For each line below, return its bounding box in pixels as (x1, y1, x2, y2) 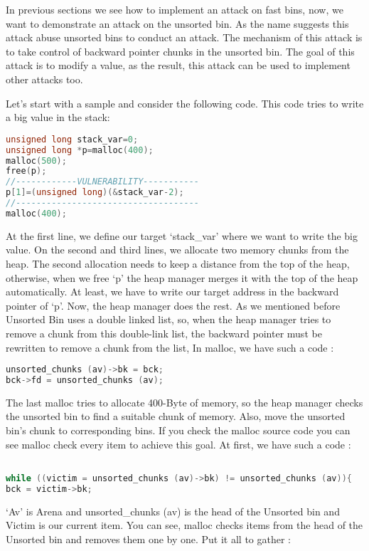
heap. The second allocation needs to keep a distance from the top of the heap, (6, 256, 350, 271)
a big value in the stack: (6, 110, 110, 125)
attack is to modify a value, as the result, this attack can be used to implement (6, 58, 351, 73)
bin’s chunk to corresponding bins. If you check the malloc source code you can (6, 423, 351, 438)
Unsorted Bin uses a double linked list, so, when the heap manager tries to (6, 312, 331, 327)
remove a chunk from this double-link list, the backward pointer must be (6, 325, 322, 340)
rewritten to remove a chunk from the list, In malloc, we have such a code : (6, 340, 334, 355)
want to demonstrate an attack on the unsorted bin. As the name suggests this (6, 16, 349, 31)
